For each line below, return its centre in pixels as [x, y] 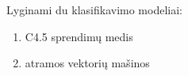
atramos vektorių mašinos [87, 63]
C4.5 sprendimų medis [79, 36]
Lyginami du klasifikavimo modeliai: [94, 9]
